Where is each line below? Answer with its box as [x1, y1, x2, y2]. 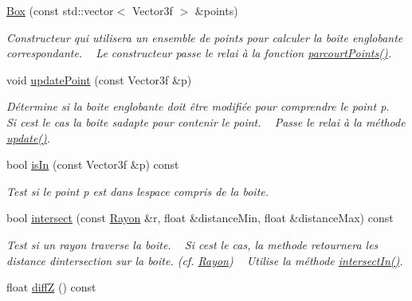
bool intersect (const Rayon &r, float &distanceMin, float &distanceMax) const [6, 209, 394, 226]
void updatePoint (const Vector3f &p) [6, 71, 192, 88]
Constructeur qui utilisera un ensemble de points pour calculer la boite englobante [6, 29, 403, 45]
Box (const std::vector [6, 2, 114, 18]
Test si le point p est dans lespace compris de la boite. [6, 182, 269, 199]
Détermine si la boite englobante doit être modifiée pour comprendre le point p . [6, 98, 390, 115]
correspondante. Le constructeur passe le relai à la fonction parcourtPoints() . [6, 45, 391, 61]
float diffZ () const [6, 279, 96, 295]
